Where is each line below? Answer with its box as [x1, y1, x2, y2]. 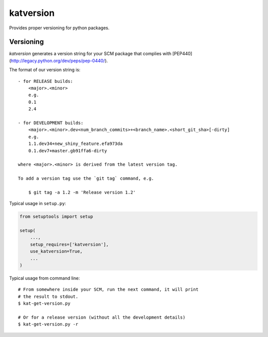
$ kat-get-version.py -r [18, 322, 78, 327]
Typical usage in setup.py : [9, 201, 67, 206]
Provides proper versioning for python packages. [9, 25, 110, 31]
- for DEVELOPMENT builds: [18, 120, 84, 126]
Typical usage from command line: [9, 275, 80, 281]
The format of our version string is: [9, 67, 80, 73]
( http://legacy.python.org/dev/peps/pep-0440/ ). [9, 58, 108, 64]
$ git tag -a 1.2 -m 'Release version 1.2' [28, 189, 136, 195]
